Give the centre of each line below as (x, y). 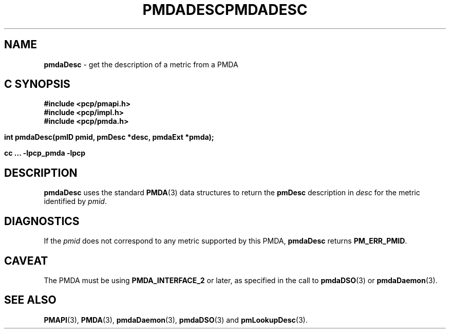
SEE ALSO (30, 300)
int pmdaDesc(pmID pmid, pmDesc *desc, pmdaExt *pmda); (109, 137)
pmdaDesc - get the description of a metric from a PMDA (141, 64)
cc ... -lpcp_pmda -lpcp (45, 153)
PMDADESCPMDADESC (225, 10)
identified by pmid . (75, 201)
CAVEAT (26, 261)
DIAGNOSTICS (42, 221)
